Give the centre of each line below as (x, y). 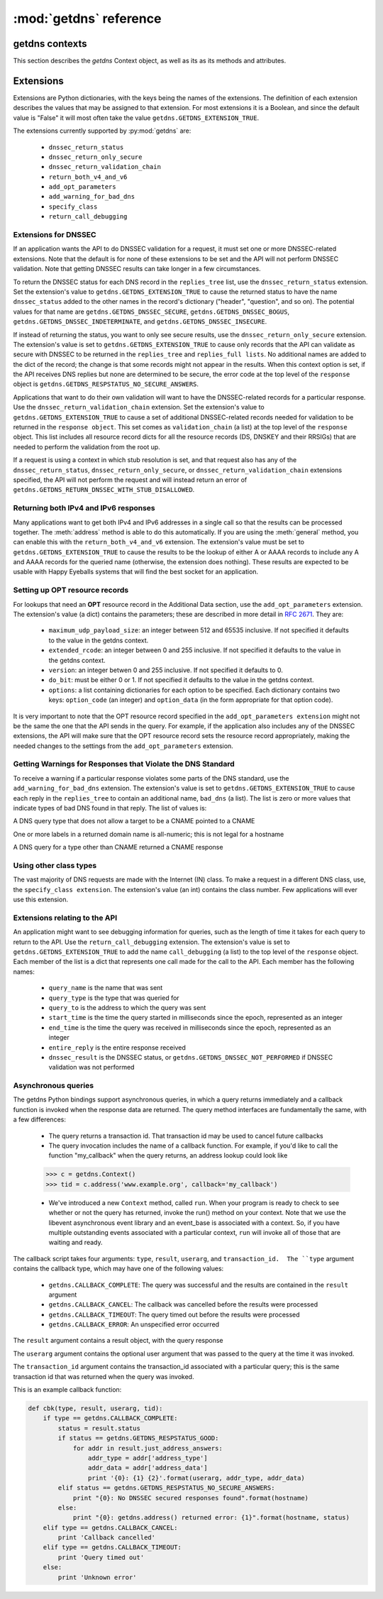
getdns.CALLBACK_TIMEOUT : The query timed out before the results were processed (174, 1314)
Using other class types (55, 865)
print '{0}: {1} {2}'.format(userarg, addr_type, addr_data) (196, 1478)
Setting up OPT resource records (71, 590)
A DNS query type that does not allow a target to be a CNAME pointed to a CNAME (134, 821)
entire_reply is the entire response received (117, 1048)
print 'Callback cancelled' (107, 1538)
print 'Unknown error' (98, 1577)
